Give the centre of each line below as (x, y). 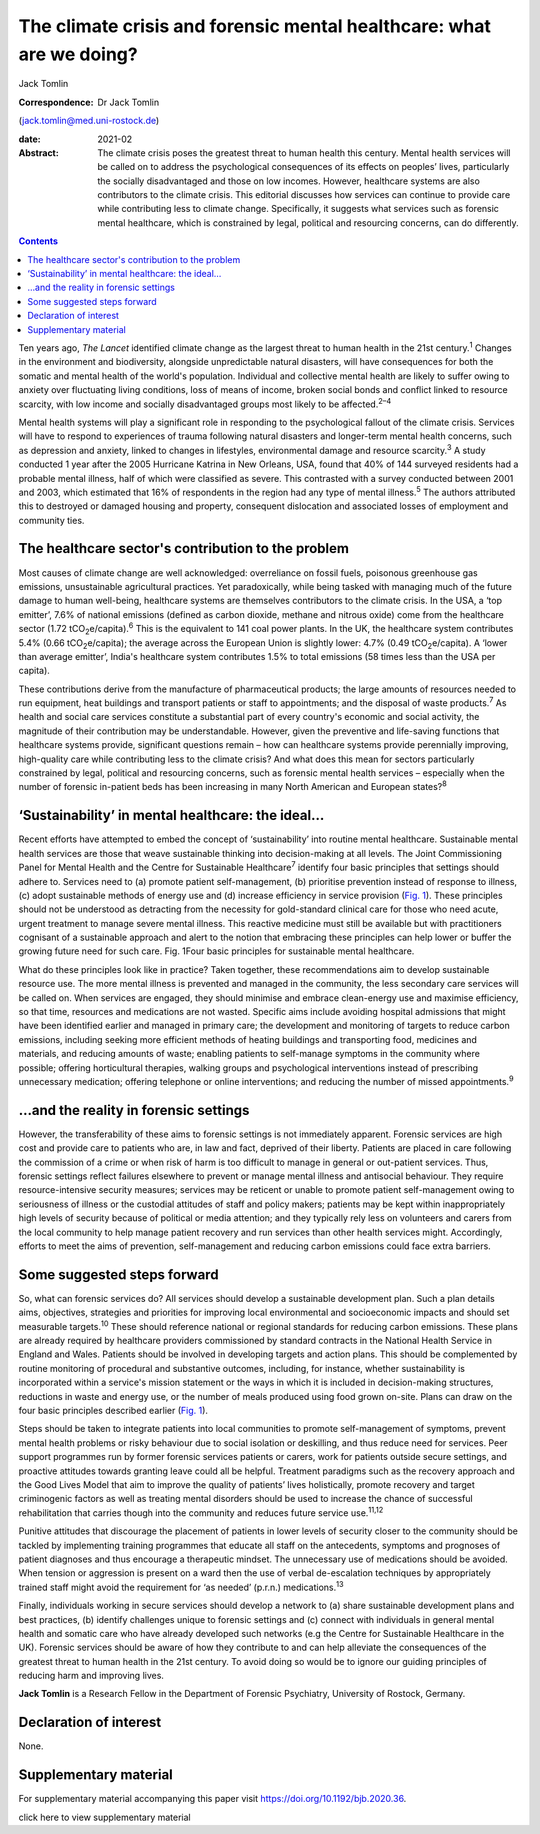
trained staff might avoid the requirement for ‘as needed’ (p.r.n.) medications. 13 (181, 1586)
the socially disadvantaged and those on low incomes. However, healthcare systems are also (288, 181)
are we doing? (78, 54)
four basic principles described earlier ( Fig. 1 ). (113, 1411)
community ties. (51, 520)
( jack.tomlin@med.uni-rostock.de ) (89, 121)
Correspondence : (56, 102)
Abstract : (38, 152)
